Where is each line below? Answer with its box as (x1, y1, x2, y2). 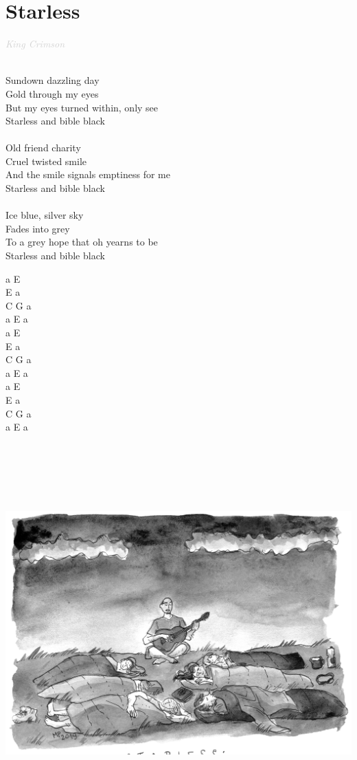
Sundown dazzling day (5, 73, 100, 87)
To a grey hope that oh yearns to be (5, 235, 158, 249)
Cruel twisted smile (5, 153, 87, 168)
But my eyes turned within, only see (5, 100, 159, 114)
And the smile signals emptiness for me (5, 167, 170, 182)
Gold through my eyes (5, 86, 99, 100)
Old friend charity (5, 140, 81, 155)
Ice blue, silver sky (5, 208, 84, 222)
